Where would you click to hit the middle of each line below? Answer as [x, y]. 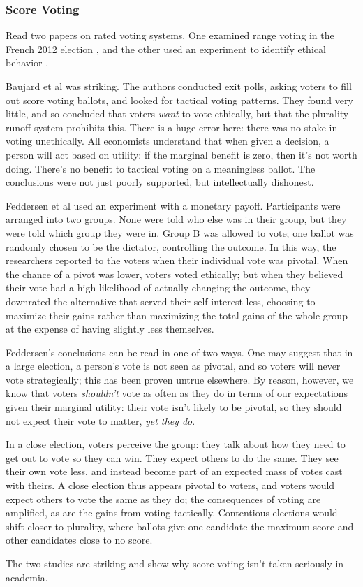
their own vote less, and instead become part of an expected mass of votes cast [174, 471]
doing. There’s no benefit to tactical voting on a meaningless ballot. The [161, 168]
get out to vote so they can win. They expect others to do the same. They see [172, 457]
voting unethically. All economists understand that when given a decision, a [168, 141]
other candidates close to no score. [79, 540]
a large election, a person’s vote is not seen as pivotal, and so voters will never [173, 366]
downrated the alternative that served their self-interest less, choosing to [161, 301]
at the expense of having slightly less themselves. [110, 329]
